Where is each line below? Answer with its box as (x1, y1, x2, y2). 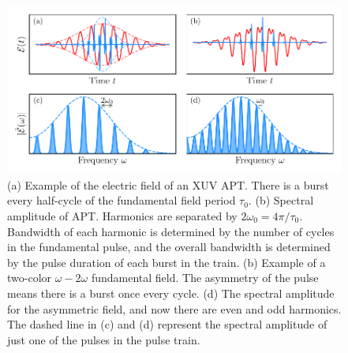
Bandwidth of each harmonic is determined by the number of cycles (7, 223, 335, 239)
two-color (7, 269, 52, 286)
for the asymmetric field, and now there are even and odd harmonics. (7, 300, 342, 317)
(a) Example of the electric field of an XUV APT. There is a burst (7, 176, 329, 193)
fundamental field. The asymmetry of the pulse (91, 269, 319, 286)
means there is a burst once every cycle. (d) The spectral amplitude (7, 284, 335, 301)
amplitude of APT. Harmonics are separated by (7, 208, 238, 224)
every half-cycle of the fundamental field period (7, 192, 236, 208)
